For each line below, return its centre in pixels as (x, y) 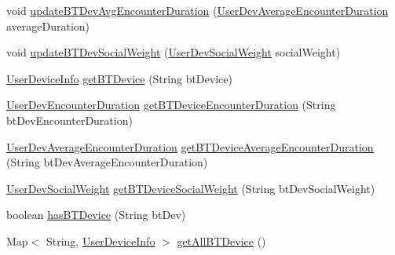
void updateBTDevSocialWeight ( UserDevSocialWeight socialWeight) (174, 52)
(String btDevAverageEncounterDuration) (107, 162)
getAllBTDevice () (221, 240)
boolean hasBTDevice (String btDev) (96, 215)
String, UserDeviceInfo (101, 240)
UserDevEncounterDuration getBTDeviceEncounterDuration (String (171, 105)
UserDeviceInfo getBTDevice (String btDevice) (119, 78)
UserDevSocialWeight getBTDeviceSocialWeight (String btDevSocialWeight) (191, 188)
